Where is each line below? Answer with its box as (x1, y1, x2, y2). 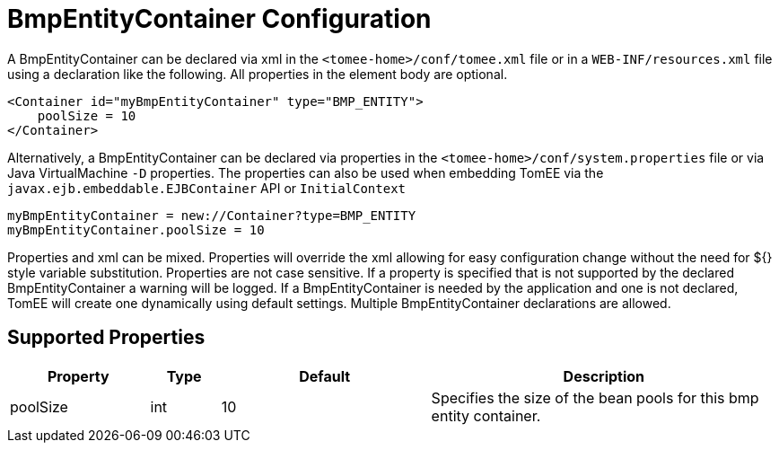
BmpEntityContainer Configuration (7, 4, 432, 34)
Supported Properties (7, 326, 206, 349)
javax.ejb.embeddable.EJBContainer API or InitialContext (7, 180, 407, 196)
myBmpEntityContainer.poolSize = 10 (7, 222, 265, 237)
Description (563, 366, 645, 385)
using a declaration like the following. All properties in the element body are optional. (7, 66, 508, 82)
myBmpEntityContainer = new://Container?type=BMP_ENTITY (7, 207, 416, 223)
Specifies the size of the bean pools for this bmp (431, 388, 759, 407)
